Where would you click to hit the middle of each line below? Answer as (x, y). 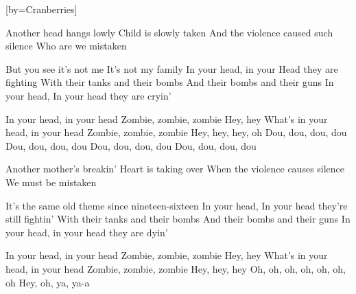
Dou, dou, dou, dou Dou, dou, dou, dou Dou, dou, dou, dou (131, 145)
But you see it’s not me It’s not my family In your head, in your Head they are (172, 68)
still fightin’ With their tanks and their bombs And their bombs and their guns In (178, 219)
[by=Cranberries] (41, 9)
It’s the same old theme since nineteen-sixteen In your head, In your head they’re (177, 205)
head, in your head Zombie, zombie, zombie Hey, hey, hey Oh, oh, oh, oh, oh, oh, (176, 268)
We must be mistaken (51, 182)
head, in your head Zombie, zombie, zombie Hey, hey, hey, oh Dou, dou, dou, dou (176, 132)
